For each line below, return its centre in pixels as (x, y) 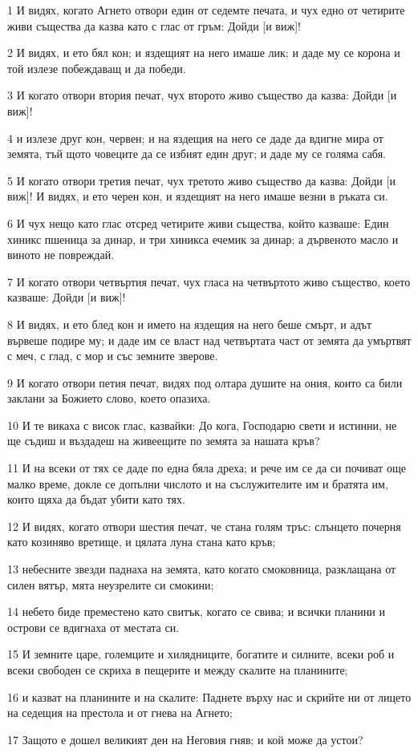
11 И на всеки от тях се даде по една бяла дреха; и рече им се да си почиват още (207, 468)
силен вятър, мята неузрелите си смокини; (111, 584)
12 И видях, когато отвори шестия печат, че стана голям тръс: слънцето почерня (204, 526)
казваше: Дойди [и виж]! (67, 297)
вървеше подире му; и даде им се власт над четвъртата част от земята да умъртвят (209, 340)
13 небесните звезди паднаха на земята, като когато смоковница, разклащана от (202, 569)
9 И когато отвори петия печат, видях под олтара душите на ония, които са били (205, 382)
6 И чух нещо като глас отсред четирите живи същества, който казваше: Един (198, 223)
